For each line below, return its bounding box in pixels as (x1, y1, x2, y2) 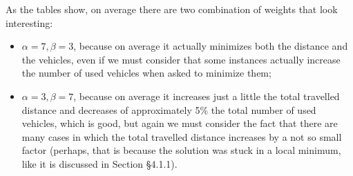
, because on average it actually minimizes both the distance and (73, 39, 348, 53)
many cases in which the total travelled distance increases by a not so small (21, 129, 342, 144)
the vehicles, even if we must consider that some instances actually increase (21, 52, 341, 66)
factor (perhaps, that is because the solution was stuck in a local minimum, (21, 143, 341, 157)
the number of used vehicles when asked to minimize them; (21, 66, 271, 80)
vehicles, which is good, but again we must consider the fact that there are (21, 116, 338, 130)
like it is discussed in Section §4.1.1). (21, 156, 178, 170)
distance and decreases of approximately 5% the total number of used (21, 102, 316, 117)
